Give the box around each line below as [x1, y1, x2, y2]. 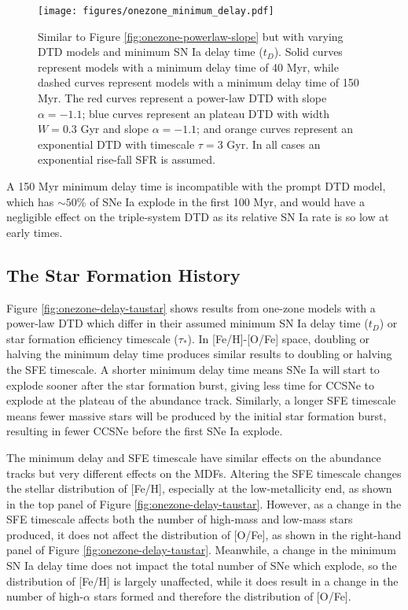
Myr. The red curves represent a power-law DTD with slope [38, 90, 327, 106]
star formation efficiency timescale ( [6, 330, 178, 346]
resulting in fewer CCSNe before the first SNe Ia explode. [6, 423, 283, 439]
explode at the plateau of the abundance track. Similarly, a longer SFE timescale [6, 392, 396, 409]
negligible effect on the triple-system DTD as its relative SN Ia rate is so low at [6, 209, 389, 225]
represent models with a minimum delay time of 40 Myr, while [38, 58, 339, 75]
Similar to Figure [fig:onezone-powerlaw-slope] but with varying [38, 28, 344, 44]
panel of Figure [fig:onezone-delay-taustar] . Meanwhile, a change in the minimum [6, 542, 396, 558]
